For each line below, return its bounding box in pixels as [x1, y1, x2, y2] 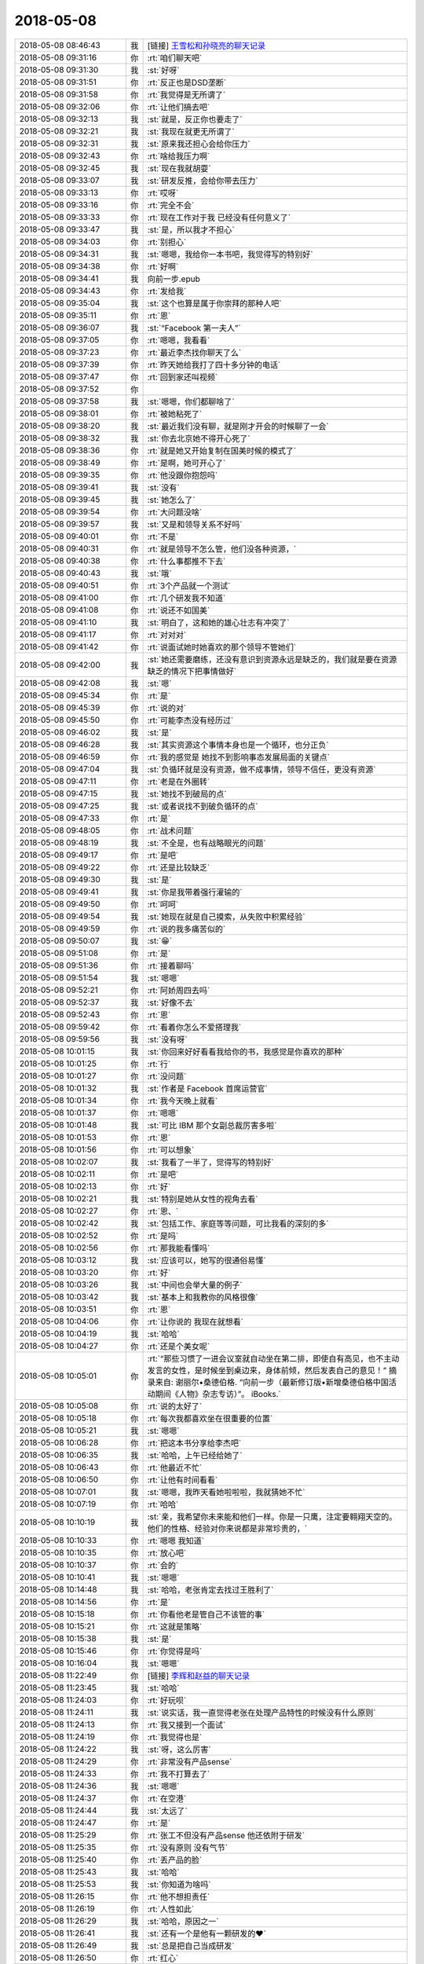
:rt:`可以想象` [147, 1144, 195, 1155]
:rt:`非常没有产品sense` [147, 1756, 232, 1767]
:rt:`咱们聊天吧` [147, 52, 203, 63]
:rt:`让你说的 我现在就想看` [147, 1316, 244, 1327]
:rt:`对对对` [147, 629, 187, 640]
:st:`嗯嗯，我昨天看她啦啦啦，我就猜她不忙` [147, 1486, 305, 1497]
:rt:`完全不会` [147, 200, 195, 211]
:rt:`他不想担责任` [147, 1891, 210, 1902]
